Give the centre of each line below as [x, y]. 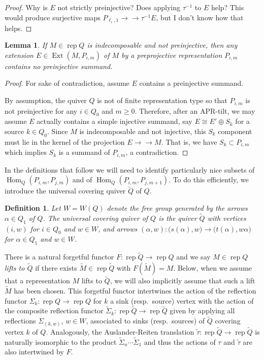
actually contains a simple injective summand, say [114, 121]
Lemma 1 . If [26, 45]
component [235, 131]
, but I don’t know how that [200, 17]
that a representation [37, 281]
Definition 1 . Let [33, 208]
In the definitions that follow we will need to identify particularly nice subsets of [130, 169]
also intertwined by [34, 352]
